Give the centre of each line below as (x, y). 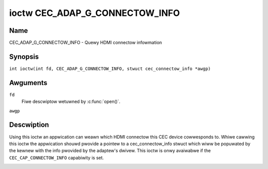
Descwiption (29, 125)
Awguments (28, 83)
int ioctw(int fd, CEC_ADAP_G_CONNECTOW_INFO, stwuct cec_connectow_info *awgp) (110, 69)
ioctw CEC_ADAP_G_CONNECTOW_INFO (95, 13)
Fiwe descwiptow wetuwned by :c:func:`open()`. (71, 101)
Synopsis (24, 56)
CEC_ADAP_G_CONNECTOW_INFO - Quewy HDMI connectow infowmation (86, 43)
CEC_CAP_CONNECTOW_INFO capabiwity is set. (57, 158)
